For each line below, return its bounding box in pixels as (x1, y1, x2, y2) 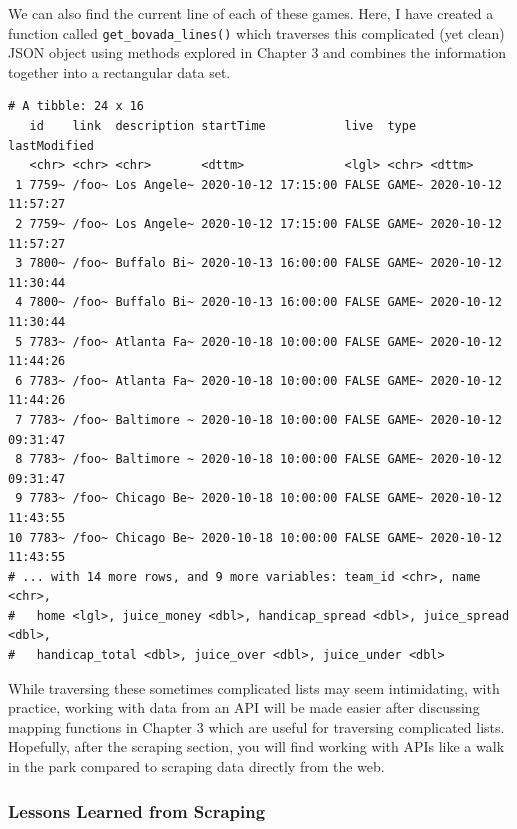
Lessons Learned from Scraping (8, 798, 266, 823)
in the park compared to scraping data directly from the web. (8, 756, 385, 777)
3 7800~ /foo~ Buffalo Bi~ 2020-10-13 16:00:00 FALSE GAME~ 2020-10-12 (15, 256, 502, 271)
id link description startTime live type (29, 119, 417, 134)
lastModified (8, 138, 94, 153)
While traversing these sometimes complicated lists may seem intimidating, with (8, 677, 500, 698)
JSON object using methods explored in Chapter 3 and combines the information (8, 42, 506, 63)
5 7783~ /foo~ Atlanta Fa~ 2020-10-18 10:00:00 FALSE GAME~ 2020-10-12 (15, 334, 502, 349)
